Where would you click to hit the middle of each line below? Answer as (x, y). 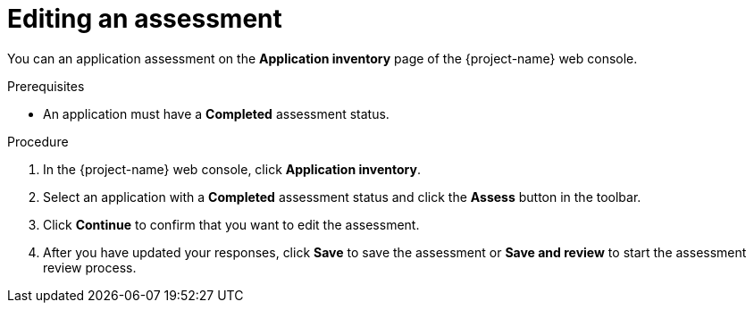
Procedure (38, 141)
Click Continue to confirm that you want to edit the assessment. (231, 224)
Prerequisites (46, 86)
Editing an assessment (145, 19)
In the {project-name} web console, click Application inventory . (232, 169)
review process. (90, 267)
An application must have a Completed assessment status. (216, 113)
